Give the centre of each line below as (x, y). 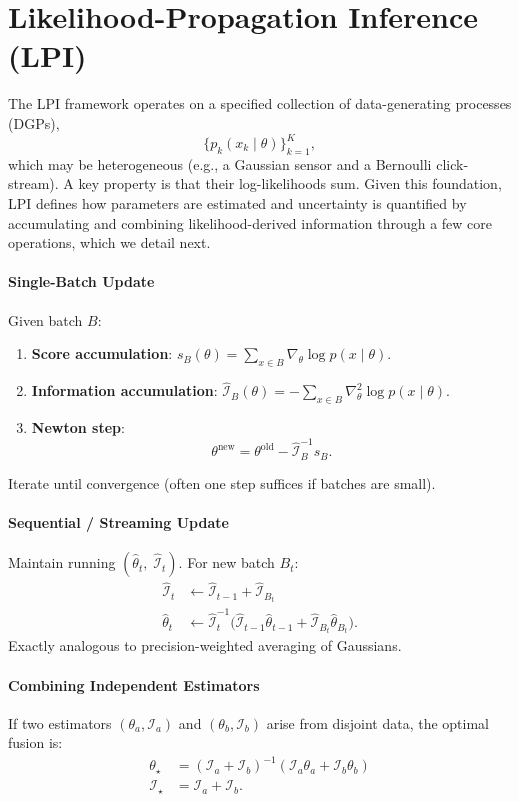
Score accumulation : (102, 353)
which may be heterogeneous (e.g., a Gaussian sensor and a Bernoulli (220, 163)
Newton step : (78, 426)
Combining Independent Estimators (134, 684)
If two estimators (60, 722)
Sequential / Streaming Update (118, 521)
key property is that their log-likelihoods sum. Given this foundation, (290, 183)
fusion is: (35, 742)
